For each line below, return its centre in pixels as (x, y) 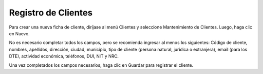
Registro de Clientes (51, 13)
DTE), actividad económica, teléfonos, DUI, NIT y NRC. (64, 56)
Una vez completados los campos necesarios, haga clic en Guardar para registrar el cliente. (101, 65)
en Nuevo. (19, 33)
